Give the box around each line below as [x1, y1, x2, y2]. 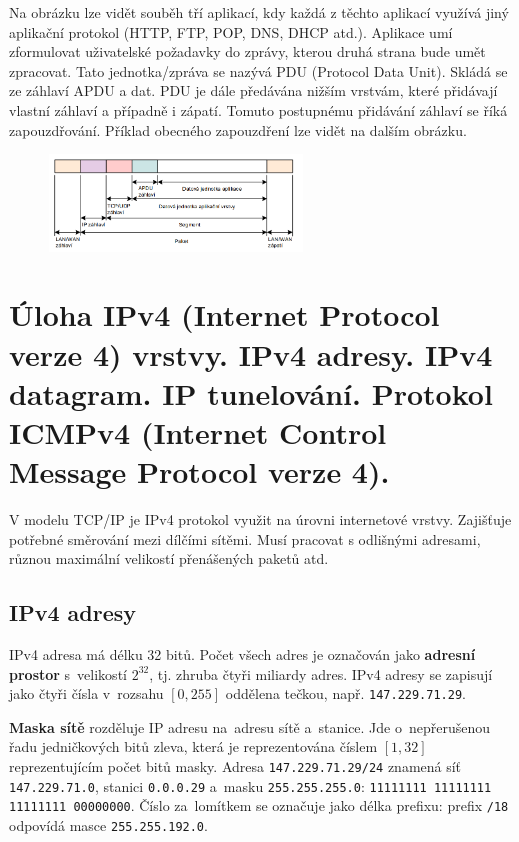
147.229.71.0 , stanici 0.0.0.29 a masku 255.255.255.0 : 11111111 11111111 [9, 775, 492, 796]
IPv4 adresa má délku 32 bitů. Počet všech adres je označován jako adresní [9, 644, 476, 665]
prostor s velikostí [9, 663, 127, 684]
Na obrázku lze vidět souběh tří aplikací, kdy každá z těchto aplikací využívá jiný [9, 2, 509, 22]
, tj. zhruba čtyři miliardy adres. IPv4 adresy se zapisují [149, 663, 493, 684]
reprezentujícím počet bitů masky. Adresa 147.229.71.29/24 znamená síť [9, 756, 462, 777]
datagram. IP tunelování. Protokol [9, 372, 493, 413]
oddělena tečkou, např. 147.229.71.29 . [225, 683, 466, 704]
